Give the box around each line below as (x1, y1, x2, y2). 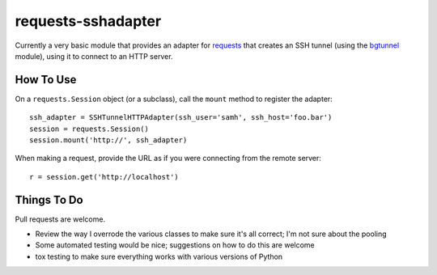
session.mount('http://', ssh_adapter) (29, 136, 188, 145)
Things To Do (15, 192, 84, 206)
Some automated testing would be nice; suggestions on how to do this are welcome (35, 240, 315, 250)
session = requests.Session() (29, 124, 150, 133)
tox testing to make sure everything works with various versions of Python (35, 252, 283, 261)
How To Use (15, 73, 77, 87)
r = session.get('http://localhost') (29, 172, 180, 181)
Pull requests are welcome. (15, 214, 105, 224)
